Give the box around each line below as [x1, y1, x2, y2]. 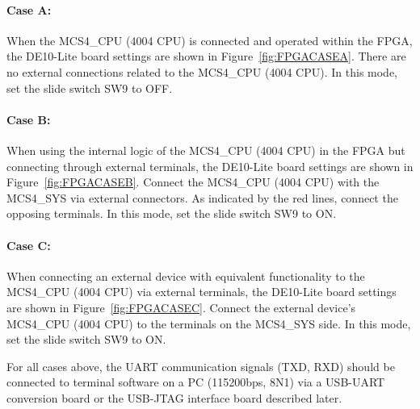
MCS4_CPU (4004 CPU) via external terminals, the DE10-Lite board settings [6, 283, 397, 300]
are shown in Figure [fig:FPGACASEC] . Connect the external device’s [6, 298, 356, 315]
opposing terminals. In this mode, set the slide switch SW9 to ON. [6, 205, 337, 222]
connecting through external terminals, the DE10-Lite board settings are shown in [6, 157, 414, 174]
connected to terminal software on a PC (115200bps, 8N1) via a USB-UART [6, 374, 385, 390]
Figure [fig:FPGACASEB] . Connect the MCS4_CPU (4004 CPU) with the [6, 173, 380, 190]
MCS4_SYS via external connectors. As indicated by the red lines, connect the [6, 189, 398, 206]
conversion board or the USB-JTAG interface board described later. [6, 389, 342, 406]
